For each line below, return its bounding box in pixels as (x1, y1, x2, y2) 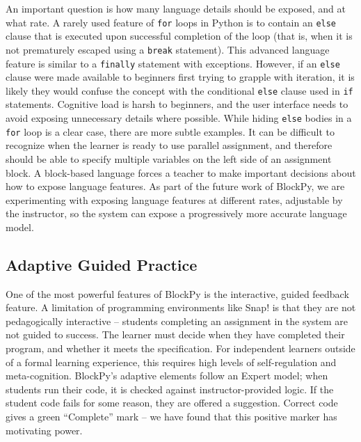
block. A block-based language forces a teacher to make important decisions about (6, 165, 356, 180)
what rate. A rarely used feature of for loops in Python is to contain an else (6, 15, 337, 29)
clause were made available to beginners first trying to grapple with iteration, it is (6, 70, 355, 84)
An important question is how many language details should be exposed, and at (6, 1, 346, 15)
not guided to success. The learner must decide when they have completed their (6, 327, 345, 342)
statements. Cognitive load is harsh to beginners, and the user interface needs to (6, 97, 348, 111)
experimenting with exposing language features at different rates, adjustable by (6, 192, 343, 207)
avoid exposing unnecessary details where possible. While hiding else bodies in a (6, 111, 352, 125)
